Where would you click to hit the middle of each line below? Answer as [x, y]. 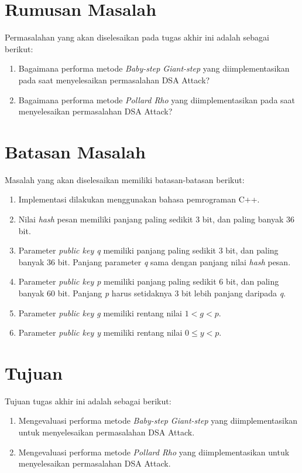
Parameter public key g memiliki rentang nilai [100, 312]
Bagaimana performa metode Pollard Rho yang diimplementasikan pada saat [157, 99]
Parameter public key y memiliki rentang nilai [100, 332]
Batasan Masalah [75, 151]
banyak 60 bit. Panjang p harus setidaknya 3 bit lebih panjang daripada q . [152, 293]
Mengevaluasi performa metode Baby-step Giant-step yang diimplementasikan [158, 420]
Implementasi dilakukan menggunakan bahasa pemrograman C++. [139, 199]
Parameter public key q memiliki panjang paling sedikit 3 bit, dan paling [148, 250]
